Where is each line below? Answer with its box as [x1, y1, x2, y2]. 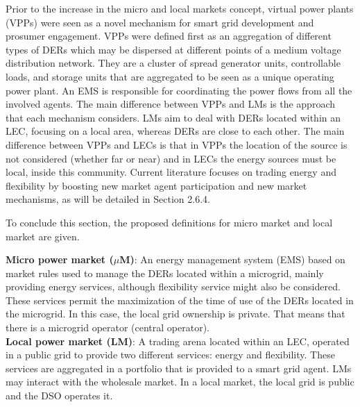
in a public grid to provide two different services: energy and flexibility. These [6, 347, 335, 362]
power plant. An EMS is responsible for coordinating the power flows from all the [6, 83, 352, 97]
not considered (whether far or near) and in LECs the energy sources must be [6, 151, 336, 165]
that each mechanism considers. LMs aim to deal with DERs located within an [6, 110, 341, 124]
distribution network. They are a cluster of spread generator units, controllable [6, 56, 341, 70]
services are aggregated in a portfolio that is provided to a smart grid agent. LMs [6, 360, 352, 375]
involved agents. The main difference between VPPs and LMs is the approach [6, 97, 335, 111]
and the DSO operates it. [6, 388, 113, 403]
